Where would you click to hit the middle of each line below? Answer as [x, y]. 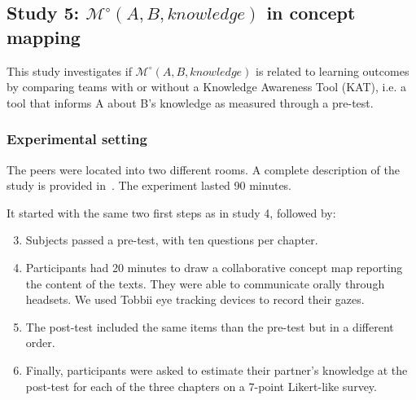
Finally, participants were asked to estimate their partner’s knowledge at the [217, 369]
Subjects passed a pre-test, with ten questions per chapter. [172, 240]
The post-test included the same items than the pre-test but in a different [210, 326]
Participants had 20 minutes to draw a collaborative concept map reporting [214, 267]
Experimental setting [77, 139]
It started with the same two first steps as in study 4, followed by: [171, 212]
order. [40, 343]
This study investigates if [69, 70]
